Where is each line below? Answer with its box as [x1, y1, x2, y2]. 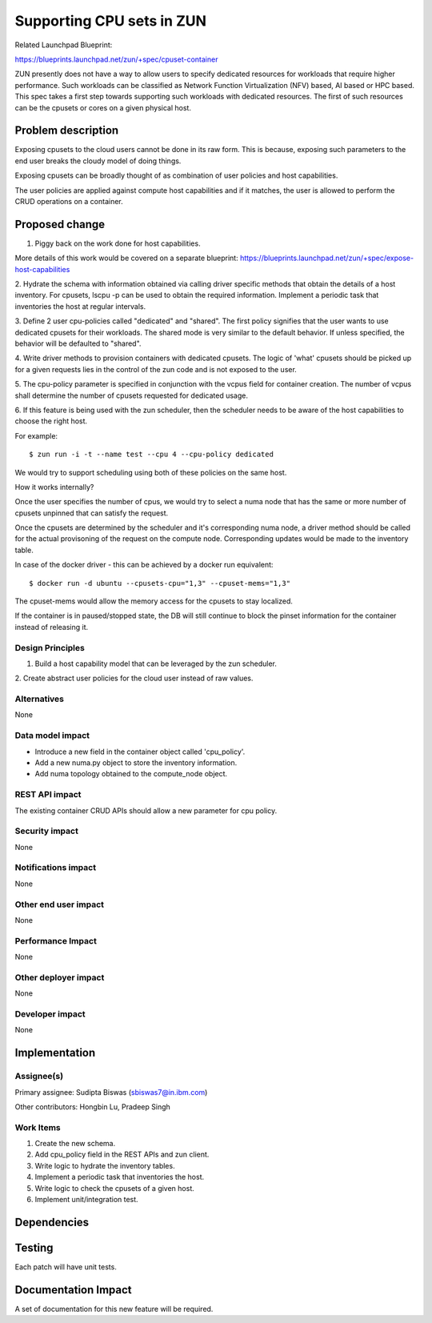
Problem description [14, 124, 119, 138]
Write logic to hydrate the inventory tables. [34, 1161, 175, 1170]
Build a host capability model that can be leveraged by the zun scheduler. [34, 659, 278, 668]
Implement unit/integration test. [34, 1195, 139, 1205]
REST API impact [14, 789, 82, 800]
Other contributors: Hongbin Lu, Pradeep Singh [14, 1101, 171, 1112]
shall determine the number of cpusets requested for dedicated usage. [14, 391, 248, 400]
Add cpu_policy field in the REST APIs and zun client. [34, 1149, 210, 1160]
